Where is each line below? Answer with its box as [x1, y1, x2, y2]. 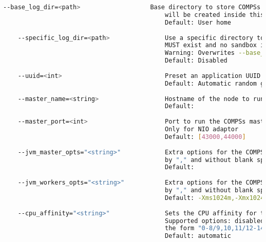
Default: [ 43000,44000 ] [165, 133, 246, 140]
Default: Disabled [165, 57, 227, 65]
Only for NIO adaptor [165, 126, 239, 133]
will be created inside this [165, 11, 264, 18]
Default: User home [165, 18, 231, 26]
